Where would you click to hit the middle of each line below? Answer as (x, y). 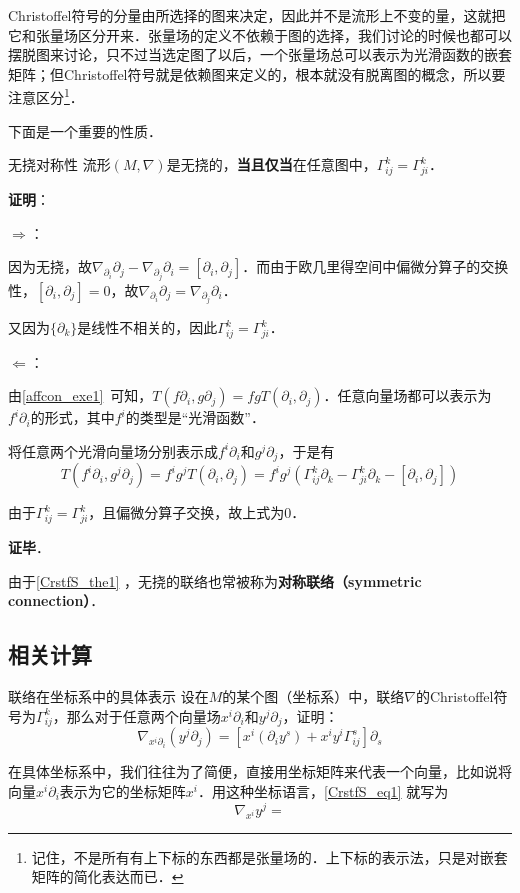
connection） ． (56, 600)
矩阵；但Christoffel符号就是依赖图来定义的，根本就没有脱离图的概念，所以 (250, 73)
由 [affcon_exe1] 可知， (80, 395)
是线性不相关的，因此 (147, 327)
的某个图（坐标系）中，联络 (313, 696)
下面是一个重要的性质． (85, 130)
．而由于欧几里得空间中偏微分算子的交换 (375, 266)
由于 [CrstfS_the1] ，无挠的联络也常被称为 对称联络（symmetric (215, 580)
